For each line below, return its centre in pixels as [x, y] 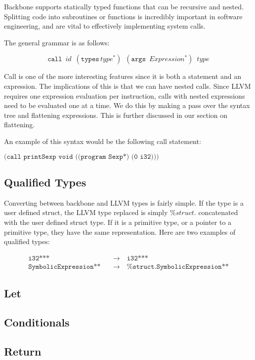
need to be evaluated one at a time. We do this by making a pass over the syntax [127, 105]
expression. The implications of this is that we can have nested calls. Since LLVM [127, 86]
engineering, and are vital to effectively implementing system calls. [105, 26]
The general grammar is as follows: [57, 42]
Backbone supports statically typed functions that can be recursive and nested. [124, 6]
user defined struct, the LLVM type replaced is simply [86, 212]
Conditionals [37, 322]
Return [23, 351]
